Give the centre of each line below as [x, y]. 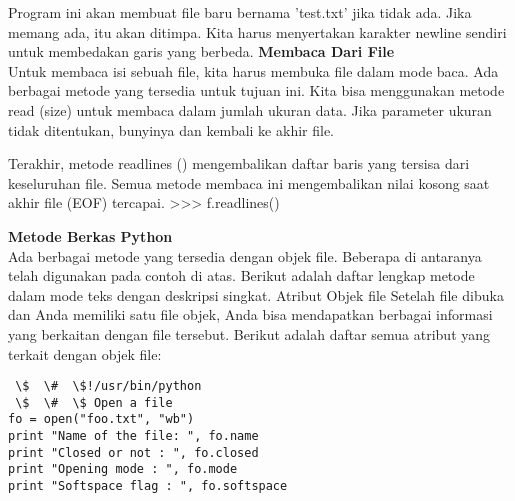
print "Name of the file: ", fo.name [133, 436]
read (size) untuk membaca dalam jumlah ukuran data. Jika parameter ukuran [250, 109]
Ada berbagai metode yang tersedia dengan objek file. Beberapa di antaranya [245, 255]
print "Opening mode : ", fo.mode [123, 469]
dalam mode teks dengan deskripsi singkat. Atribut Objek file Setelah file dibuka [256, 294]
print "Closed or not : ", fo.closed [133, 452]
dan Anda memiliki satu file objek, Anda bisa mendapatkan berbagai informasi [250, 314]
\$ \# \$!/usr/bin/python [108, 386]
